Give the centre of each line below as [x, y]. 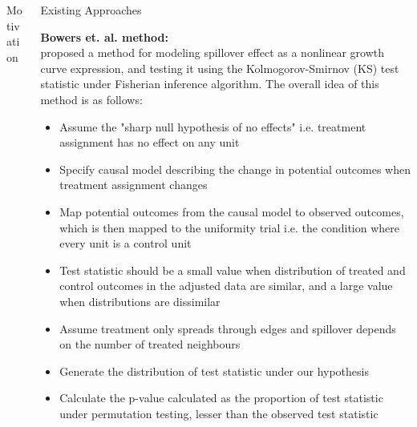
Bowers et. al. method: [104, 36]
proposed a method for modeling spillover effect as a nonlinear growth [213, 52]
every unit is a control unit [126, 243]
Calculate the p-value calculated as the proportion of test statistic [221, 398]
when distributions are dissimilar [140, 301]
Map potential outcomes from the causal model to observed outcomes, [232, 211]
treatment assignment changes [134, 185]
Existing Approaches [91, 10]
